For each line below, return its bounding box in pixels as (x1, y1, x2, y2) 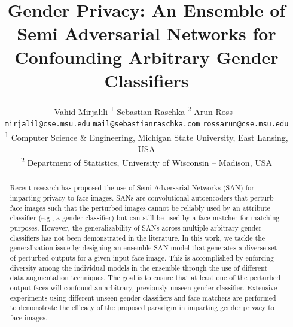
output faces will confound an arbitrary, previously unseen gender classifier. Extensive (10, 283, 277, 293)
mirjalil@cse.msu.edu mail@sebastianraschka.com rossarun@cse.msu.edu (4, 119, 289, 128)
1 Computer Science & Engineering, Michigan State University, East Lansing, (5, 129, 288, 143)
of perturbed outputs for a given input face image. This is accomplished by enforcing (10, 253, 274, 263)
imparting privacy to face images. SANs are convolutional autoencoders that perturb (10, 193, 274, 203)
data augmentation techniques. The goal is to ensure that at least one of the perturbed (10, 272, 280, 283)
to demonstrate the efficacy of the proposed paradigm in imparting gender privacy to (10, 302, 274, 313)
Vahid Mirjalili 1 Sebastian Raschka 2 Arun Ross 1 (54, 103, 239, 117)
